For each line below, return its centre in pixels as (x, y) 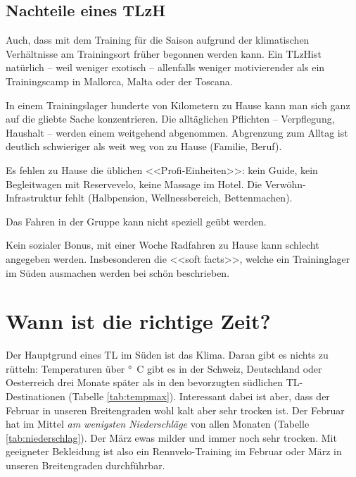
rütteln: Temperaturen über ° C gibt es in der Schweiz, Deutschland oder (164, 368)
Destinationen (36, 396)
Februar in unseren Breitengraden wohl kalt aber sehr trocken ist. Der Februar (175, 410)
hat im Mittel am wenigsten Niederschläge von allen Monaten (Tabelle (158, 424)
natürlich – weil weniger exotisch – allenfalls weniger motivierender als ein (165, 67)
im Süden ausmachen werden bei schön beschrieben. (118, 272)
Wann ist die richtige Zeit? (138, 321)
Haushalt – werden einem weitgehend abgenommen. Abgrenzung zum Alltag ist (177, 132)
